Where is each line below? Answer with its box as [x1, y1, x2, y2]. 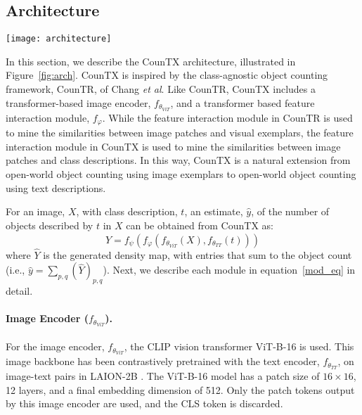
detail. [6, 283, 33, 298]
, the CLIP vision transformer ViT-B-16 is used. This [124, 339, 354, 354]
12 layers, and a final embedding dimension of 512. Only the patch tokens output [6, 382, 355, 397]
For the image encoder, [6, 339, 105, 354]
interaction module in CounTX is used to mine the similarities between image [6, 139, 341, 153]
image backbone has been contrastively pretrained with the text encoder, [6, 354, 320, 369]
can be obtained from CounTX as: [126, 217, 273, 232]
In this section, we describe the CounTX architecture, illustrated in [6, 53, 296, 68]
